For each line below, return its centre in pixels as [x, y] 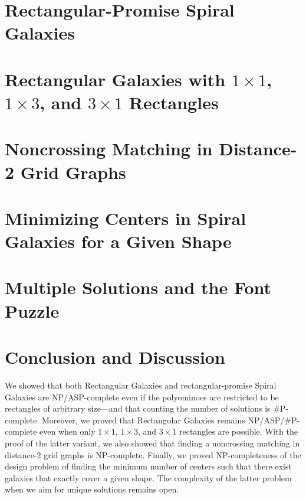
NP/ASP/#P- [274, 420]
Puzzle [32, 310]
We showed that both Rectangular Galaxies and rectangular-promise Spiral [141, 385]
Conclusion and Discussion [115, 357]
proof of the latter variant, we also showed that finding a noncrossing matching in [152, 443]
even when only [68, 431]
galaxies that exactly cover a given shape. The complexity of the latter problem [148, 477]
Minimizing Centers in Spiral [126, 218]
